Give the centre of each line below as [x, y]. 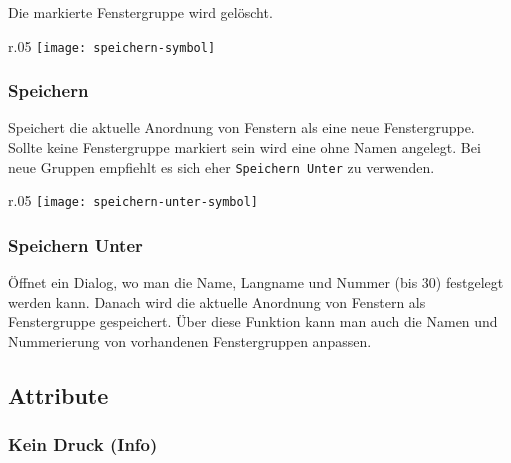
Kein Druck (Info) [83, 444]
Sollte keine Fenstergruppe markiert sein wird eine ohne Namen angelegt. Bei [244, 147]
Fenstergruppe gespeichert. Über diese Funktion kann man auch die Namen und [253, 321]
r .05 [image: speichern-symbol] [112, 45]
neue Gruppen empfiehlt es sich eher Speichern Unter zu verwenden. [221, 166]
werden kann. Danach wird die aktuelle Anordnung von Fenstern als [217, 301]
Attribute [58, 394]
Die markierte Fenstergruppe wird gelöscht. [140, 12]
